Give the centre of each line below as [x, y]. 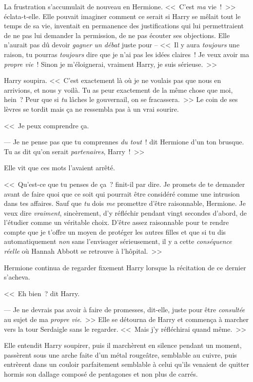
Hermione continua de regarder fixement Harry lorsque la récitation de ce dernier [125, 267]
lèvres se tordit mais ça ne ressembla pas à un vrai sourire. [91, 109]
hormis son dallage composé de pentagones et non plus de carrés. [101, 374]
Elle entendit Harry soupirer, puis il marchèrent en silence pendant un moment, [123, 345]
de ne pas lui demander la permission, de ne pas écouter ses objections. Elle [117, 35]
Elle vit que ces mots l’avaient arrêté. [59, 168]
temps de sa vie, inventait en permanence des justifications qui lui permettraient [124, 26]
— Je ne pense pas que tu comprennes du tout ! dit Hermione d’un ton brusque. [124, 142]
